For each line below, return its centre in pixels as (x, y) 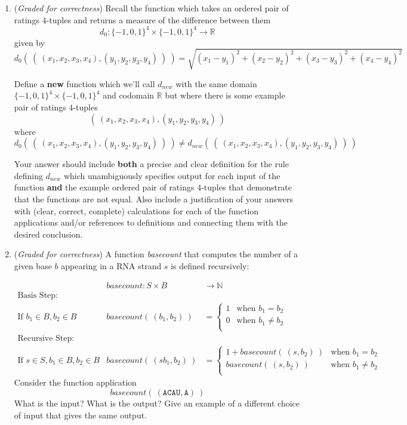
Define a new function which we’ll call (84, 83)
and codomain (129, 95)
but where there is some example (225, 95)
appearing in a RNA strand (111, 265)
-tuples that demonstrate (247, 187)
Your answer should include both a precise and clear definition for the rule (151, 164)
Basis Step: (38, 295)
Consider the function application (75, 382)
